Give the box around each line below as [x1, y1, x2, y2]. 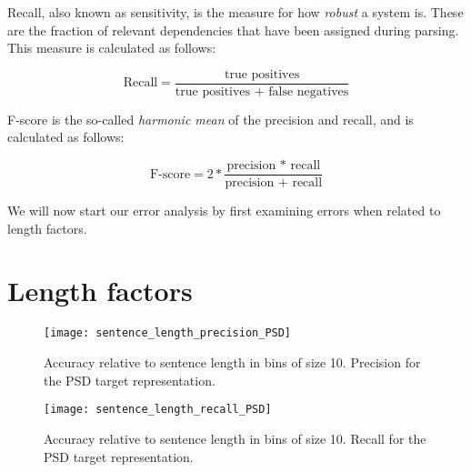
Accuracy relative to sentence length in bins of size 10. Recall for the [44, 428, 426, 447]
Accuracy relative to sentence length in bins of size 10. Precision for [44, 353, 421, 372]
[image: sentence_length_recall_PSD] [44, 403, 272, 417]
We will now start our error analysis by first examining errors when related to [7, 201, 441, 220]
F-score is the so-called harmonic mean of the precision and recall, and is [7, 109, 414, 128]
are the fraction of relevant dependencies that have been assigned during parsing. [7, 20, 459, 39]
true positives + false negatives [175, 85, 349, 98]
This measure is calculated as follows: [7, 38, 216, 57]
